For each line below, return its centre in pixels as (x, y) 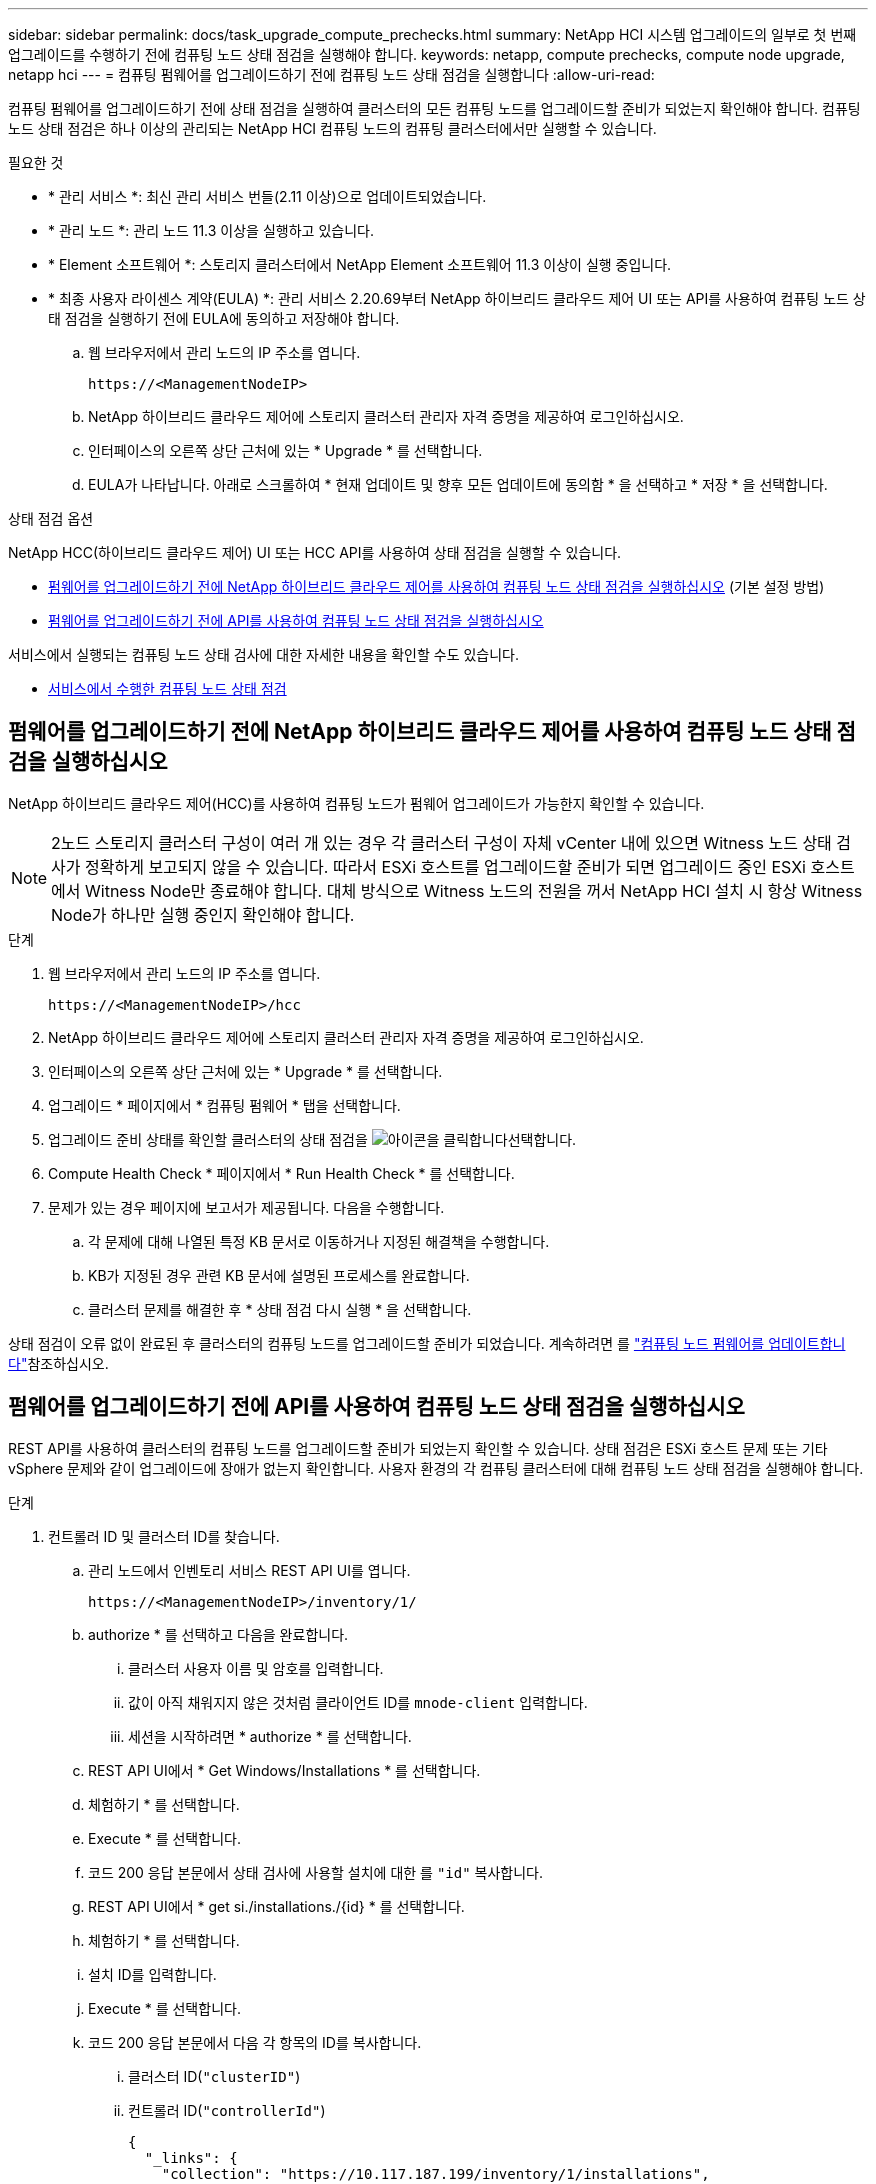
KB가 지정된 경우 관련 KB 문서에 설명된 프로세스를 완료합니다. (279, 1275)
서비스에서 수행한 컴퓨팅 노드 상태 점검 (167, 688)
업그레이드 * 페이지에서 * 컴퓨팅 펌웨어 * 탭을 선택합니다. (224, 1105)
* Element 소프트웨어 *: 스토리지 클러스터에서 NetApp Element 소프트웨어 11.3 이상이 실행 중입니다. (360, 264)
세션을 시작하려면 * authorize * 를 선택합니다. (270, 1736)
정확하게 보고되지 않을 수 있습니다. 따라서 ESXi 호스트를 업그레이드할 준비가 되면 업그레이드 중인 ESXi (445, 866)
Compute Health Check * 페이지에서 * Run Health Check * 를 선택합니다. (281, 1173)
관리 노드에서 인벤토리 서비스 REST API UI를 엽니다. (249, 1570)
